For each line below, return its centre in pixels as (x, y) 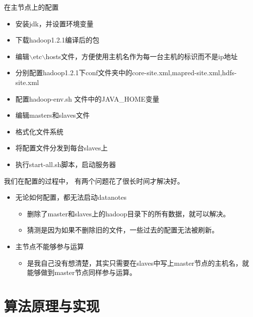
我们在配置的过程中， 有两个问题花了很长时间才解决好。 (94, 180)
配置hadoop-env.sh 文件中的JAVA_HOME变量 (87, 98)
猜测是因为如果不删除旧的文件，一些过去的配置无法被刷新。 (123, 230)
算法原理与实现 (52, 306)
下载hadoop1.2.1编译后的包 (57, 40)
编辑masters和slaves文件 (53, 115)
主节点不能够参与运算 (50, 246)
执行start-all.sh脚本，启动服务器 (66, 164)
